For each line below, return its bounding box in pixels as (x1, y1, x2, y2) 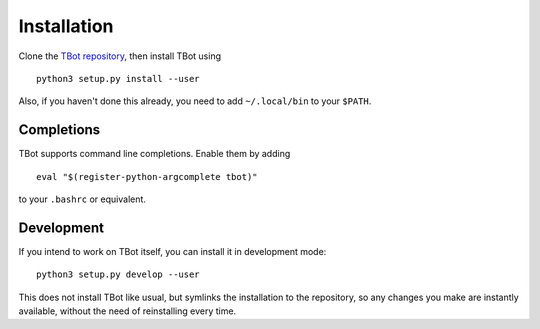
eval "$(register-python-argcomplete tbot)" (36, 171, 259, 182)
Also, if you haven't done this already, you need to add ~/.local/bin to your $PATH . (18, 95, 372, 107)
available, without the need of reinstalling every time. (18, 305, 237, 317)
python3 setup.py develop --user (36, 269, 200, 280)
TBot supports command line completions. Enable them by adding (18, 148, 291, 160)
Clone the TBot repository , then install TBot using (18, 50, 222, 62)
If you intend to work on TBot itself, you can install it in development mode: (18, 245, 327, 257)
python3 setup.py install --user (36, 73, 200, 84)
